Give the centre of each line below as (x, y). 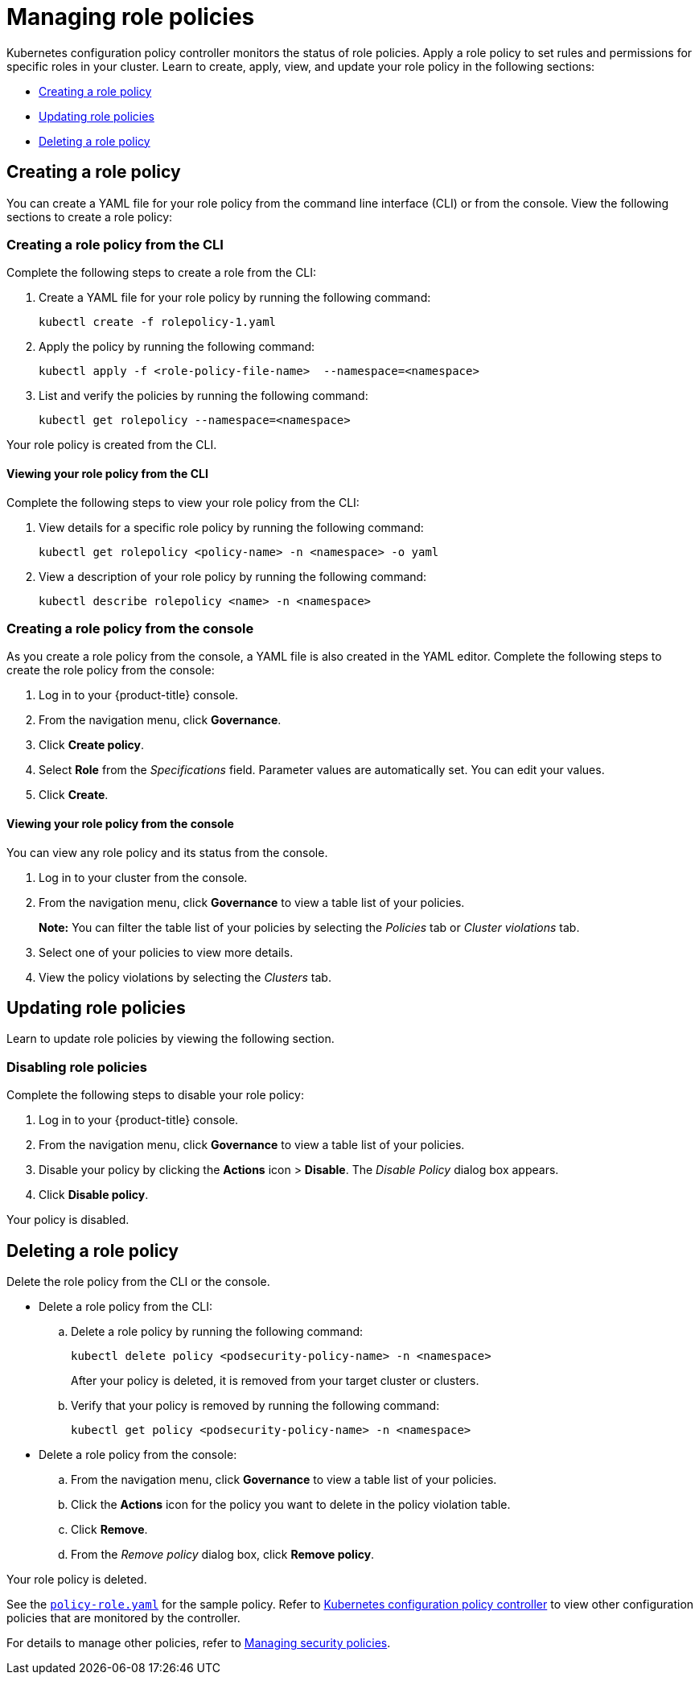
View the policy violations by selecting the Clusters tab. (185, 977)
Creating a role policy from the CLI (115, 244)
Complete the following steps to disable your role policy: (155, 1095)
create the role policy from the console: (111, 670)
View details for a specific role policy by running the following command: (231, 527)
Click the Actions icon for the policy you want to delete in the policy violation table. (291, 1504)
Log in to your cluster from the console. (143, 877)
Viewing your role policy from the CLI (107, 473)
